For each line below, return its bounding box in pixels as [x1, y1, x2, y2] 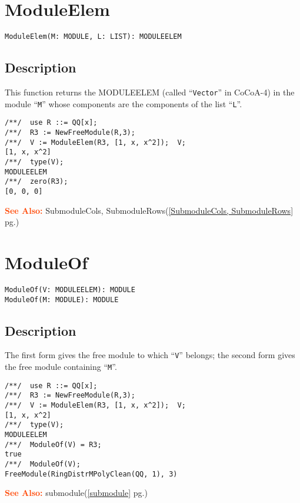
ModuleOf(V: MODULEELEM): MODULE [5, 285, 135, 294]
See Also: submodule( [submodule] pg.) [5, 487, 148, 499]
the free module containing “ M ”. [5, 360, 117, 373]
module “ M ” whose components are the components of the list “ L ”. [5, 97, 242, 110]
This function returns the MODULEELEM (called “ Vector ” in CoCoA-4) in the [5, 85, 295, 98]
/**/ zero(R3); [5, 177, 68, 186]
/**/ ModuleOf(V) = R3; [5, 440, 102, 449]
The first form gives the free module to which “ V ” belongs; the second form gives [5, 349, 295, 361]
